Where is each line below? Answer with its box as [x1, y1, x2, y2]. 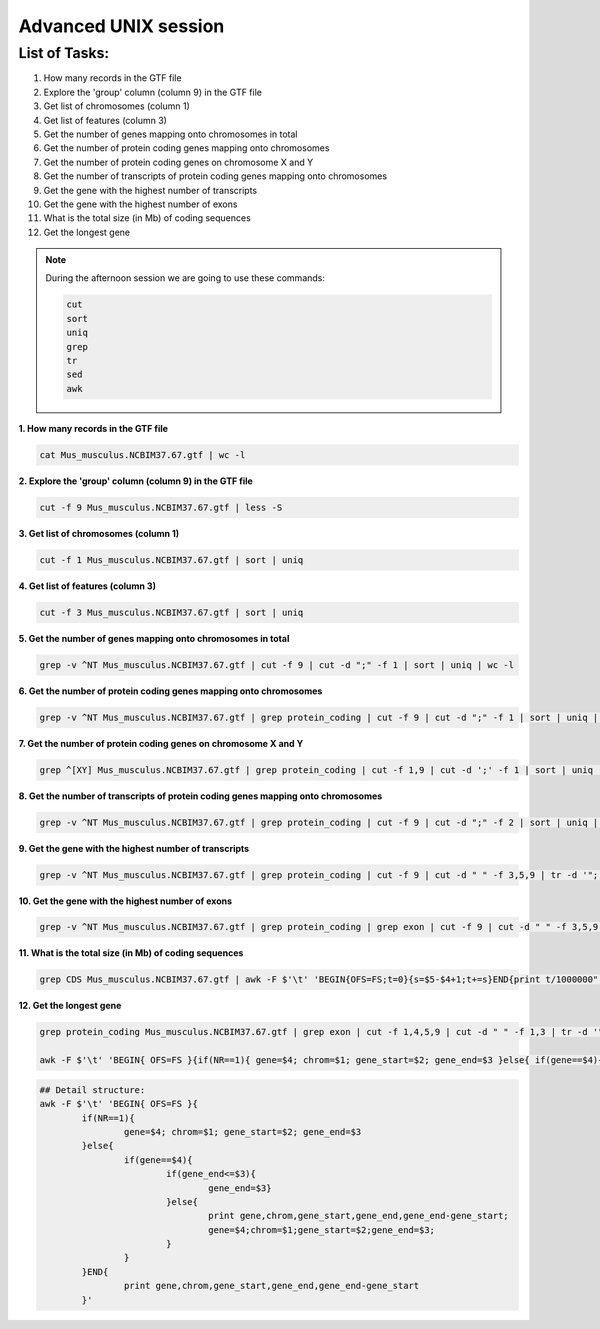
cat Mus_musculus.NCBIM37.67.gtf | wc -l [39, 449, 246, 460]
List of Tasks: [18, 44, 110, 62]
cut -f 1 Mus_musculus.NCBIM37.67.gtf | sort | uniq [39, 554, 304, 565]
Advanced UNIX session [18, 15, 225, 37]
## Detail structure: [39, 1084, 146, 1095]
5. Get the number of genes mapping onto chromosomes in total [18, 632, 290, 644]
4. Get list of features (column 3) [18, 580, 157, 592]
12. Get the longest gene [18, 1000, 122, 1012]
